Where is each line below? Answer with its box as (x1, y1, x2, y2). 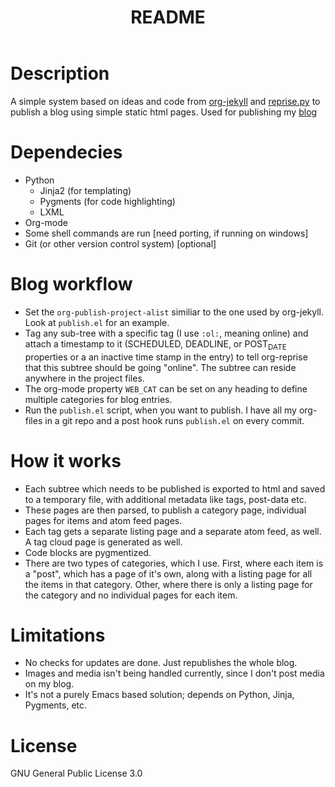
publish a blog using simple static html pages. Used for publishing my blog (10, 106, 318, 118)
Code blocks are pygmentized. (24, 546, 152, 558)
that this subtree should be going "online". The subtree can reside (24, 361, 297, 373)
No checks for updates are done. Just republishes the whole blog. (24, 657, 298, 669)
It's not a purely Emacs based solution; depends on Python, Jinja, (24, 689, 295, 701)
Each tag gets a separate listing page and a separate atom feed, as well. (24, 525, 322, 537)
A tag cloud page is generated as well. (24, 536, 183, 548)
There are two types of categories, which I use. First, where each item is (24, 557, 324, 569)
